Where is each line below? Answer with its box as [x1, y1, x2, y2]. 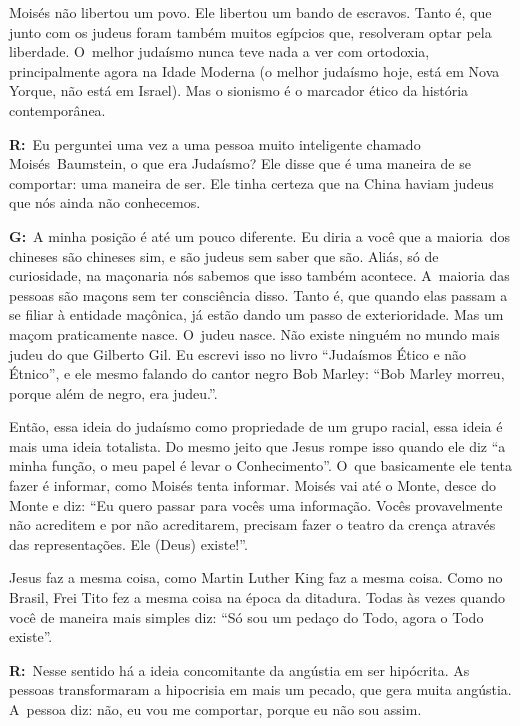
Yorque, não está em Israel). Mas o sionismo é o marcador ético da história [9, 80, 469, 101]
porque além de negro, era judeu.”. [9, 382, 218, 403]
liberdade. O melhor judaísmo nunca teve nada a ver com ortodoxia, [9, 41, 430, 62]
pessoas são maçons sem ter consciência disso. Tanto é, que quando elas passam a [9, 284, 508, 305]
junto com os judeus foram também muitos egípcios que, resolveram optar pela [9, 21, 492, 42]
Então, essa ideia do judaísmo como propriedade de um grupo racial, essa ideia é [9, 416, 503, 437]
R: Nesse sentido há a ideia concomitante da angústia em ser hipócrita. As [9, 659, 470, 680]
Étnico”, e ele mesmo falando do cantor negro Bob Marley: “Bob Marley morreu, [9, 363, 505, 384]
